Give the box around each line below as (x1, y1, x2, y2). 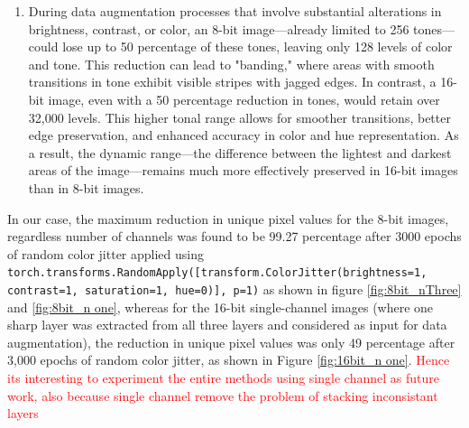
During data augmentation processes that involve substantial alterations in (28, 2, 442, 20)
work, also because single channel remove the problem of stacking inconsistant (7, 386, 438, 405)
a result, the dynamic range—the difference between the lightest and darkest (28, 143, 452, 162)
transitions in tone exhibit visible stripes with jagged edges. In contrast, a (28, 72, 437, 91)
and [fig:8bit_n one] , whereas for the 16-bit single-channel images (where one (7, 297, 434, 316)
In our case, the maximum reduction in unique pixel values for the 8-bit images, (7, 209, 449, 228)
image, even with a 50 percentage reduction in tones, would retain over (48, 89, 440, 108)
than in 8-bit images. (28, 178, 144, 197)
